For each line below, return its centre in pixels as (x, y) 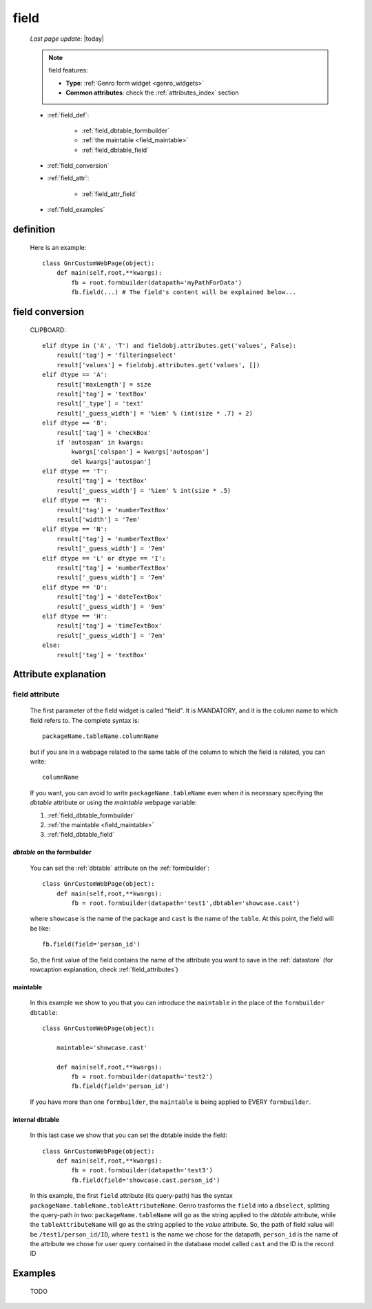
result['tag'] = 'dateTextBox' (109, 597)
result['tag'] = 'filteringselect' (116, 355)
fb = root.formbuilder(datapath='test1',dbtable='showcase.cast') (186, 903)
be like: (40, 928)
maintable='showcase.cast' (102, 1047)
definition (34, 230)
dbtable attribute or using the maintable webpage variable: (114, 803)
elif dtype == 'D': (75, 587)
